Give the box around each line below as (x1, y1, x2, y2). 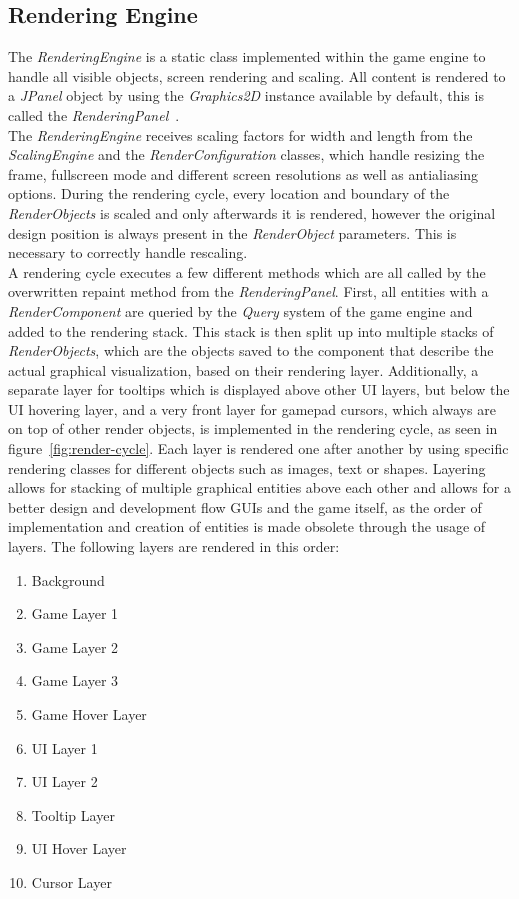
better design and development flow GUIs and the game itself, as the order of (8, 496, 482, 517)
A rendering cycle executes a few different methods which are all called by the (8, 261, 486, 282)
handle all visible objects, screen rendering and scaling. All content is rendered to (8, 65, 506, 86)
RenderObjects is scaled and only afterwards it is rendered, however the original (8, 202, 496, 223)
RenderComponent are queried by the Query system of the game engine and (8, 300, 473, 321)
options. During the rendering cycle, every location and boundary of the (8, 183, 450, 204)
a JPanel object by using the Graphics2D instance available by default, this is (8, 85, 484, 106)
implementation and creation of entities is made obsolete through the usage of (8, 516, 486, 537)
